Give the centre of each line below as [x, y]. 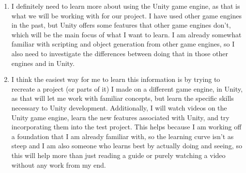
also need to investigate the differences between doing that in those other [120, 53]
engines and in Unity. [43, 63]
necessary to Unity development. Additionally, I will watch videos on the [119, 107]
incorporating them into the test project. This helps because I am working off [126, 127]
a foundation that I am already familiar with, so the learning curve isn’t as [123, 136]
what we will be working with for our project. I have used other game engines [126, 15]
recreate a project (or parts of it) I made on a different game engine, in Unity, [127, 88]
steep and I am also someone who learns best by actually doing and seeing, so [127, 146]
